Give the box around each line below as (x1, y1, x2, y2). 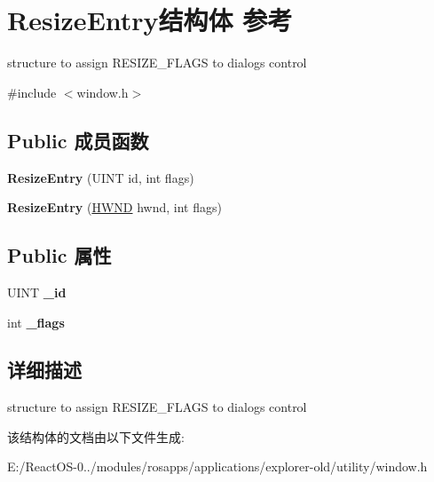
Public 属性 (7, 241, 112, 269)
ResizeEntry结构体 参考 (7, 2, 293, 38)
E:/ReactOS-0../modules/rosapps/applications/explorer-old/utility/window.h (7, 457, 428, 476)
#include (7, 83, 57, 101)
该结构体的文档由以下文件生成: (7, 427, 185, 446)
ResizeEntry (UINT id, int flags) (7, 168, 194, 186)
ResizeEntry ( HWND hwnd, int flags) (7, 198, 222, 217)
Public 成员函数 (7, 126, 149, 154)
